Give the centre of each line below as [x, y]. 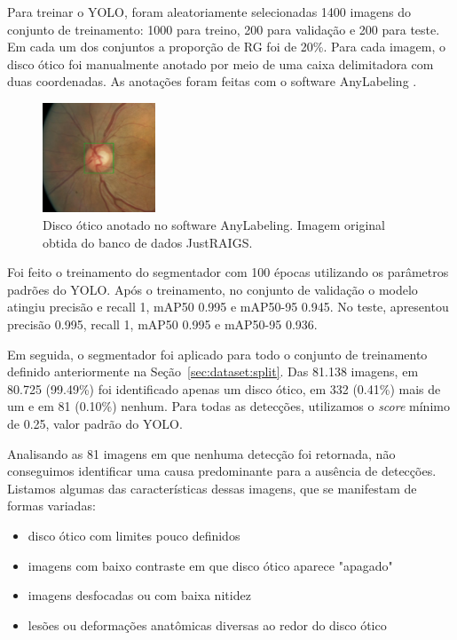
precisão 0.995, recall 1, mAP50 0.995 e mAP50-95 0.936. [162, 324]
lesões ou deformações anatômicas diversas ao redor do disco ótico [207, 624]
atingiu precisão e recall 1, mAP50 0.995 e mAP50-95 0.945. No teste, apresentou [228, 307]
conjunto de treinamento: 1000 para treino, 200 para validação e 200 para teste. [224, 29]
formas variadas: [51, 506]
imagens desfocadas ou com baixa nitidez [139, 595]
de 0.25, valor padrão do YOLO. [95, 423]
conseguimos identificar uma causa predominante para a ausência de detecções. [222, 471]
